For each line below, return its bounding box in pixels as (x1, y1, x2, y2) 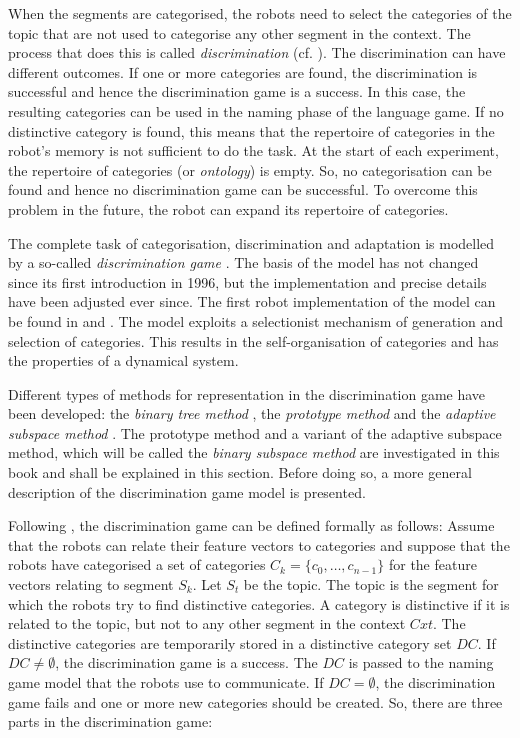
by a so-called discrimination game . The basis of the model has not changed (8, 252, 479, 273)
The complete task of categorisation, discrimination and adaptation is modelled (8, 232, 495, 253)
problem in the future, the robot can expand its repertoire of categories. (8, 198, 449, 219)
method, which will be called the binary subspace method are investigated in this (8, 442, 500, 463)
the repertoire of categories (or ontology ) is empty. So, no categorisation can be (8, 159, 492, 180)
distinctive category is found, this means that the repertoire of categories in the (8, 120, 495, 141)
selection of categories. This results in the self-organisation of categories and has (8, 330, 499, 351)
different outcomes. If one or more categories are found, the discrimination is (8, 61, 478, 82)
